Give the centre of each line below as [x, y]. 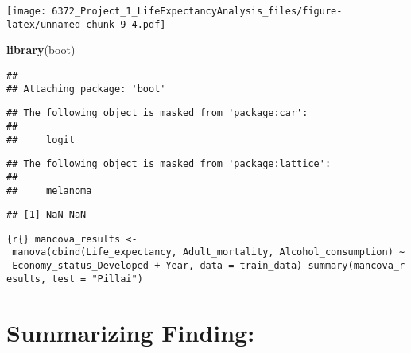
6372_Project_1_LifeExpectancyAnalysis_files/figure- [197, 11]
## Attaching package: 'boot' [86, 89]
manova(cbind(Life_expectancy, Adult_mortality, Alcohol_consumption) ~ [209, 252]
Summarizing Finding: [131, 332]
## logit [41, 140]
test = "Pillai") [97, 279]
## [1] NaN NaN [47, 215]
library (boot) [41, 50]
